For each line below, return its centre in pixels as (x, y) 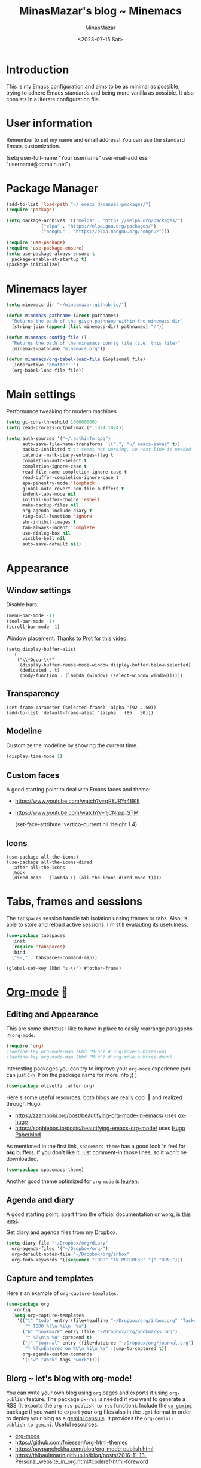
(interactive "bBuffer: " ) (45, 365)
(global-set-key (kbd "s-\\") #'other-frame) (64, 969)
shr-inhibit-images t (49, 522)
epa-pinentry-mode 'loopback (58, 483)
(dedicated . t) (40, 670)
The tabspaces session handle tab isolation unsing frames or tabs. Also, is (97, 918)
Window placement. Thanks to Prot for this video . (67, 638)
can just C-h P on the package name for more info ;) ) (72, 1075)
